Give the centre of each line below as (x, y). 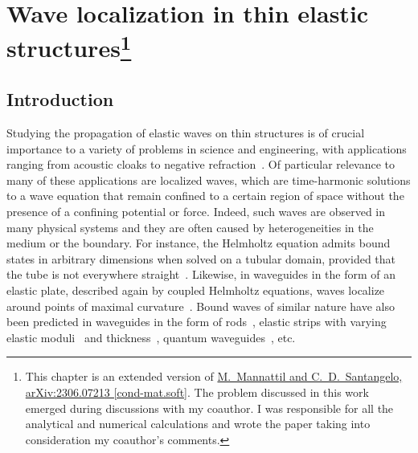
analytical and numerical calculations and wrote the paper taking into (198, 424)
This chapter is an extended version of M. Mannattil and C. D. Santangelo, (214, 376)
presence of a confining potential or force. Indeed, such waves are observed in (196, 212)
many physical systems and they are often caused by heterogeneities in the (190, 227)
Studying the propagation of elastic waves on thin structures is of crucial (186, 133)
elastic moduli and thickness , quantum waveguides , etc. (151, 337)
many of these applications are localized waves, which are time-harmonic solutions (209, 180)
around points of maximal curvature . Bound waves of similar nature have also (201, 306)
